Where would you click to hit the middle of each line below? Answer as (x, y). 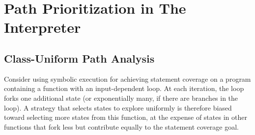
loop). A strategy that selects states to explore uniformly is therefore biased (118, 107)
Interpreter (42, 27)
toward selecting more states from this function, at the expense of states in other (126, 117)
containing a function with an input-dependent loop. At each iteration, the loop (124, 88)
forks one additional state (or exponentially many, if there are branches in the (121, 98)
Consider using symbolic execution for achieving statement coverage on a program (127, 79)
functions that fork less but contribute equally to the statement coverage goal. (121, 126)
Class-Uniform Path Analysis (79, 58)
